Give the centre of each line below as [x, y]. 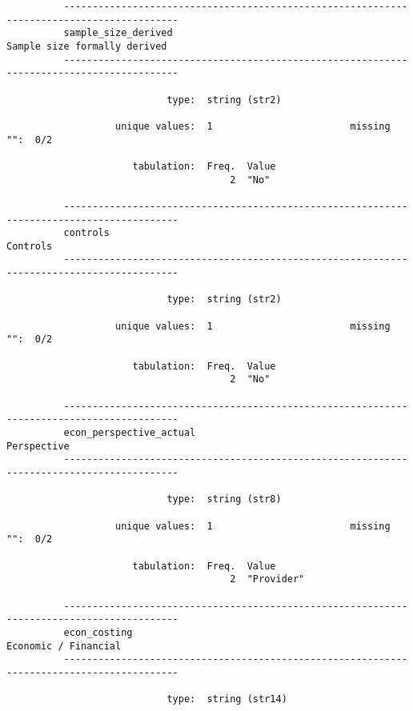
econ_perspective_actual [130, 433]
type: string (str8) [224, 499]
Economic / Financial [64, 646]
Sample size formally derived [87, 46]
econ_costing [98, 632]
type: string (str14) [227, 699]
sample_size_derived [118, 33]
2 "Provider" [267, 579]
